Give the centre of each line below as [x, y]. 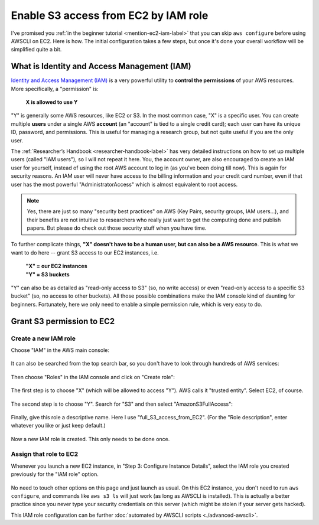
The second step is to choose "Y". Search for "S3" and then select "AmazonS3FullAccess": [122, 404]
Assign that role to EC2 [45, 454]
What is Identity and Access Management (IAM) [101, 66]
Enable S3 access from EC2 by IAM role [110, 15]
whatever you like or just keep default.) [58, 426]
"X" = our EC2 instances [57, 266]
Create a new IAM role [43, 338]
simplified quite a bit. [36, 50]
